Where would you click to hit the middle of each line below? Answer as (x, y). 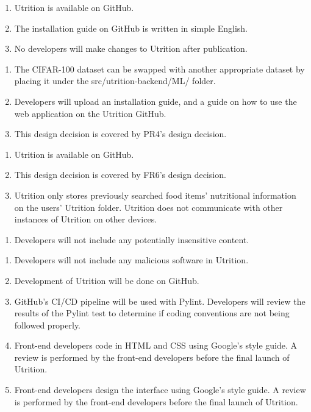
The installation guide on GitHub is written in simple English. (131, 28)
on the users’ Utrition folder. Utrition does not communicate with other (148, 207)
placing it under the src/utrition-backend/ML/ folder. (115, 81)
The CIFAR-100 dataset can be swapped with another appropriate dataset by (159, 69)
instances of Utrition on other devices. (86, 219)
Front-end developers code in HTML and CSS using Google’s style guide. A (156, 345)
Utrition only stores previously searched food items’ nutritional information (155, 195)
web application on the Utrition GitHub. (90, 113)
